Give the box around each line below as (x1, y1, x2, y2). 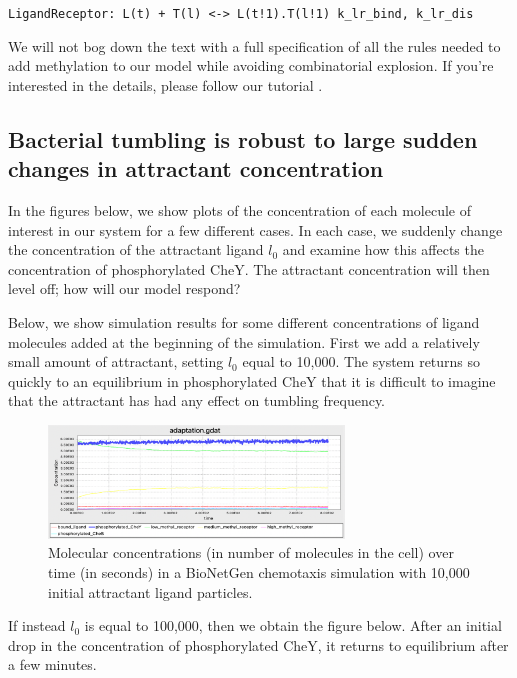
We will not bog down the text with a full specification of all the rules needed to (8, 35, 501, 56)
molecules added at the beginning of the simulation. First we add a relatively (8, 331, 480, 352)
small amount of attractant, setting (8, 351, 224, 372)
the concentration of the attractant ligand (8, 239, 264, 260)
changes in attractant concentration (8, 153, 384, 184)
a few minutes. (8, 654, 97, 675)
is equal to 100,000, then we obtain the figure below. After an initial (84, 615, 502, 636)
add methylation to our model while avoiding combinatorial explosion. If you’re (8, 55, 494, 76)
